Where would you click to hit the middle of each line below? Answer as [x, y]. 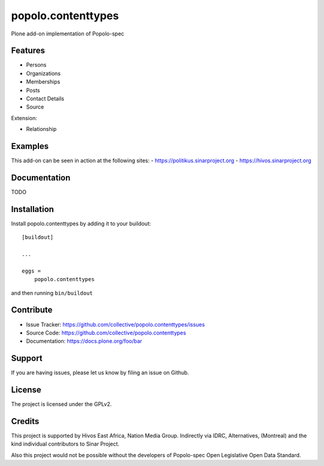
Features [28, 51]
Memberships [43, 82]
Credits [25, 421]
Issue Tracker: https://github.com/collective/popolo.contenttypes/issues [115, 324]
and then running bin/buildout [52, 293]
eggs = [31, 271]
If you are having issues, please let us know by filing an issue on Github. [100, 373]
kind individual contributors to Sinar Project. [65, 444]
